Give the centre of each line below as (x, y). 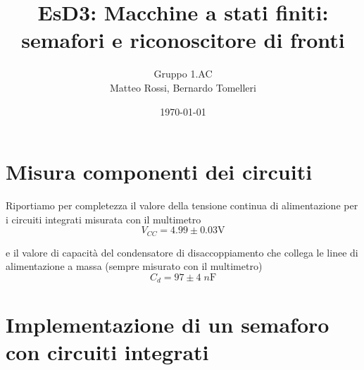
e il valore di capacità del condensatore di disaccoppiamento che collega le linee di (182, 252)
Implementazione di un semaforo (168, 324)
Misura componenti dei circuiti (159, 172)
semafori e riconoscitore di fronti (183, 40)
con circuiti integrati (107, 351)
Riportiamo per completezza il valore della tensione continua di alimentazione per (182, 205)
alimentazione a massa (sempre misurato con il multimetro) (134, 266)
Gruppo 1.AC (183, 74)
